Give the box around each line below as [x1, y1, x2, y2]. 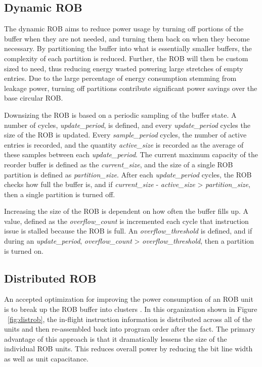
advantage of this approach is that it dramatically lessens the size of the [4, 333, 227, 344]
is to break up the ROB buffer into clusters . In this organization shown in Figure [4, 304, 257, 314]
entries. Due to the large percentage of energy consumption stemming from [4, 73, 237, 83]
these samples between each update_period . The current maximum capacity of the [4, 149, 258, 160]
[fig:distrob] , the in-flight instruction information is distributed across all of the [8, 313, 252, 324]
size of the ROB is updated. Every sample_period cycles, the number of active [4, 129, 247, 140]
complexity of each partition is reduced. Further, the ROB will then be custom [4, 53, 248, 63]
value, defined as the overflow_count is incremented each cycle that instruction [4, 215, 249, 226]
